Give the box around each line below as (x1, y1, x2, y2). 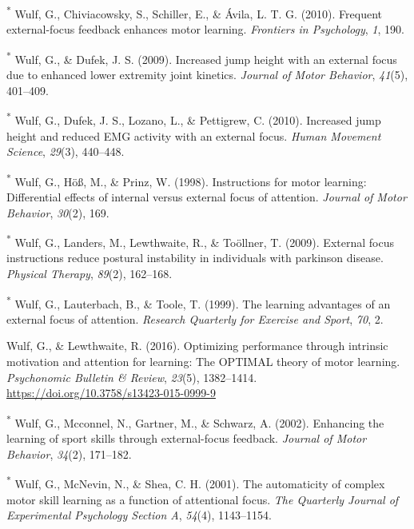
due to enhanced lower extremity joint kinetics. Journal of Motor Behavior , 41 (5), (6, 66, 408, 83)
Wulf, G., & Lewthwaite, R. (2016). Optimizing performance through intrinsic (6, 337, 388, 354)
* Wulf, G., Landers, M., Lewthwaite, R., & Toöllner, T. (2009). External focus (6, 232, 394, 250)
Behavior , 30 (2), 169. (6, 204, 109, 221)
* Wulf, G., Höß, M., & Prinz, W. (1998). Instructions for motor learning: (6, 170, 367, 189)
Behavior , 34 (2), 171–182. (6, 445, 132, 462)
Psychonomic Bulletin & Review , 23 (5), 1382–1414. (6, 368, 257, 385)
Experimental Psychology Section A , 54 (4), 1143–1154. (6, 507, 272, 523)
